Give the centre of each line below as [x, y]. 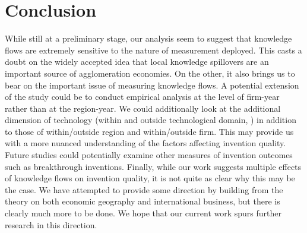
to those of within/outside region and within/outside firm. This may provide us [149, 131]
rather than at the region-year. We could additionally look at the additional [143, 108]
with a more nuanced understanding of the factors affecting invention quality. [145, 143]
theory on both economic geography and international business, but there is [143, 201]
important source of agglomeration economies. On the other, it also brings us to [150, 73]
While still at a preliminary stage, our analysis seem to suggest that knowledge [148, 38]
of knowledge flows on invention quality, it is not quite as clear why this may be [150, 178]
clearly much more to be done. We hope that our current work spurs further [143, 213]
